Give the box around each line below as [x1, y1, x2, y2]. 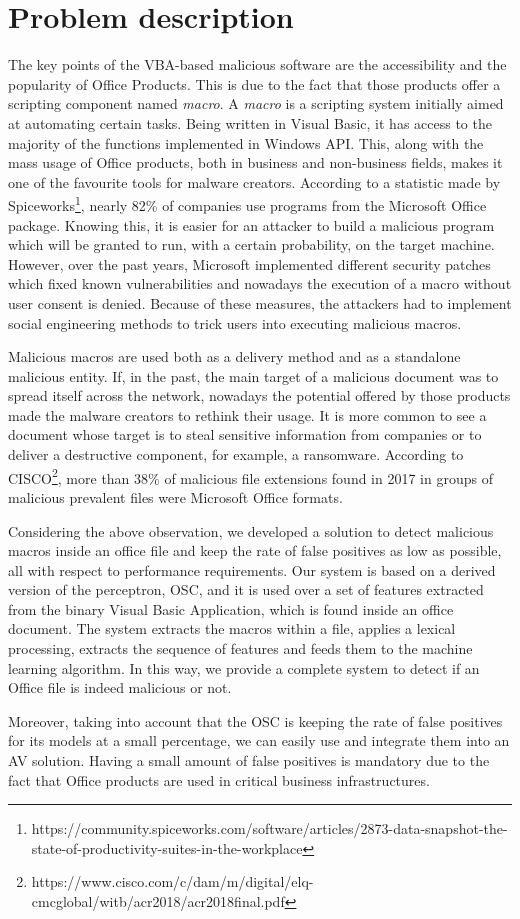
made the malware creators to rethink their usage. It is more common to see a [8, 404, 487, 425]
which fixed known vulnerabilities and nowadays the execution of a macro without [8, 273, 512, 294]
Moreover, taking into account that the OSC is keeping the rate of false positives [8, 710, 503, 731]
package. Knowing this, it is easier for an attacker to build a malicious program [8, 214, 495, 235]
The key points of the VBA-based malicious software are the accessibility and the [8, 54, 507, 75]
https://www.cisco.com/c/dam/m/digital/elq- [31, 871, 314, 892]
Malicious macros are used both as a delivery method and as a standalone [8, 346, 461, 367]
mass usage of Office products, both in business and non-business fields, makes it [8, 152, 503, 173]
